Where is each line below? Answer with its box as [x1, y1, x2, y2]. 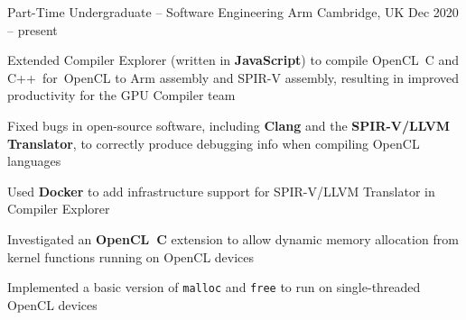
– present [7, 20, 58, 39]
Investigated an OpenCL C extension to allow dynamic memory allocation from [7, 229, 459, 248]
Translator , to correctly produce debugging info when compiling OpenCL [7, 133, 420, 152]
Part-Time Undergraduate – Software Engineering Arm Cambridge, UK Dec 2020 [7, 3, 459, 21]
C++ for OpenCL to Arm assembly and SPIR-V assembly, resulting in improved [7, 68, 460, 87]
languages [7, 151, 61, 170]
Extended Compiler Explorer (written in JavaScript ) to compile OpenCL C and [7, 50, 460, 69]
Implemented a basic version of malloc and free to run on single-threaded [7, 278, 421, 297]
